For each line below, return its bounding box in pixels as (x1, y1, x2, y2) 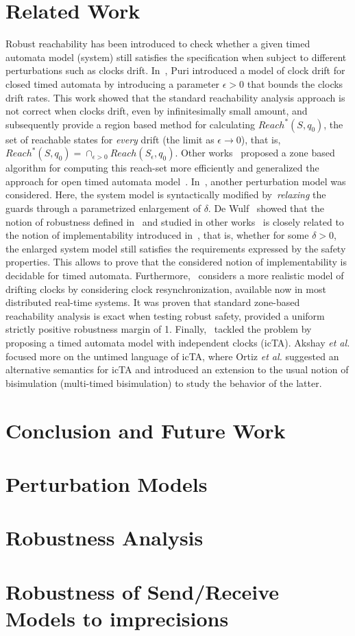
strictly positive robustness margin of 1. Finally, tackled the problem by (5, 322, 312, 336)
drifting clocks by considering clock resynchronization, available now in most (5, 281, 326, 296)
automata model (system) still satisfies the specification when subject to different (5, 49, 347, 64)
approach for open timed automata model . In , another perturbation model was (5, 174, 346, 188)
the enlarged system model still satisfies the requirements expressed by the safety (5, 241, 346, 255)
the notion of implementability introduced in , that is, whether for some (5, 228, 309, 242)
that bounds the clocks (247, 76, 343, 91)
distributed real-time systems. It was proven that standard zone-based (5, 295, 300, 309)
